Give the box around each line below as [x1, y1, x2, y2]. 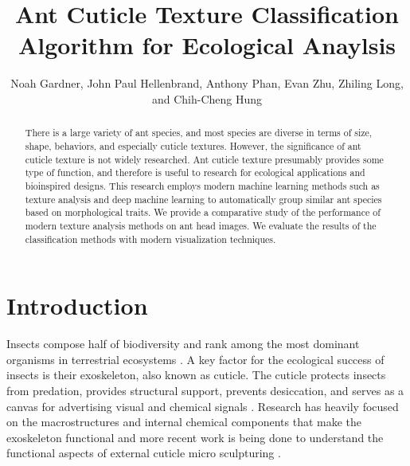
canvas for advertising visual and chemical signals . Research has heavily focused [6, 397, 399, 414]
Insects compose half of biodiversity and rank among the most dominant [6, 335, 360, 352]
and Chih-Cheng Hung [151, 90, 263, 107]
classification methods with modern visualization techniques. [25, 232, 276, 245]
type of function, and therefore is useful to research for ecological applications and [25, 166, 365, 179]
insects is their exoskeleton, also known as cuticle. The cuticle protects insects [6, 366, 386, 383]
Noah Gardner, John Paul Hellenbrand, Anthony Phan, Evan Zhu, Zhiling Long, [10, 75, 404, 92]
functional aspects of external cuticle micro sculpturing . [6, 444, 281, 461]
